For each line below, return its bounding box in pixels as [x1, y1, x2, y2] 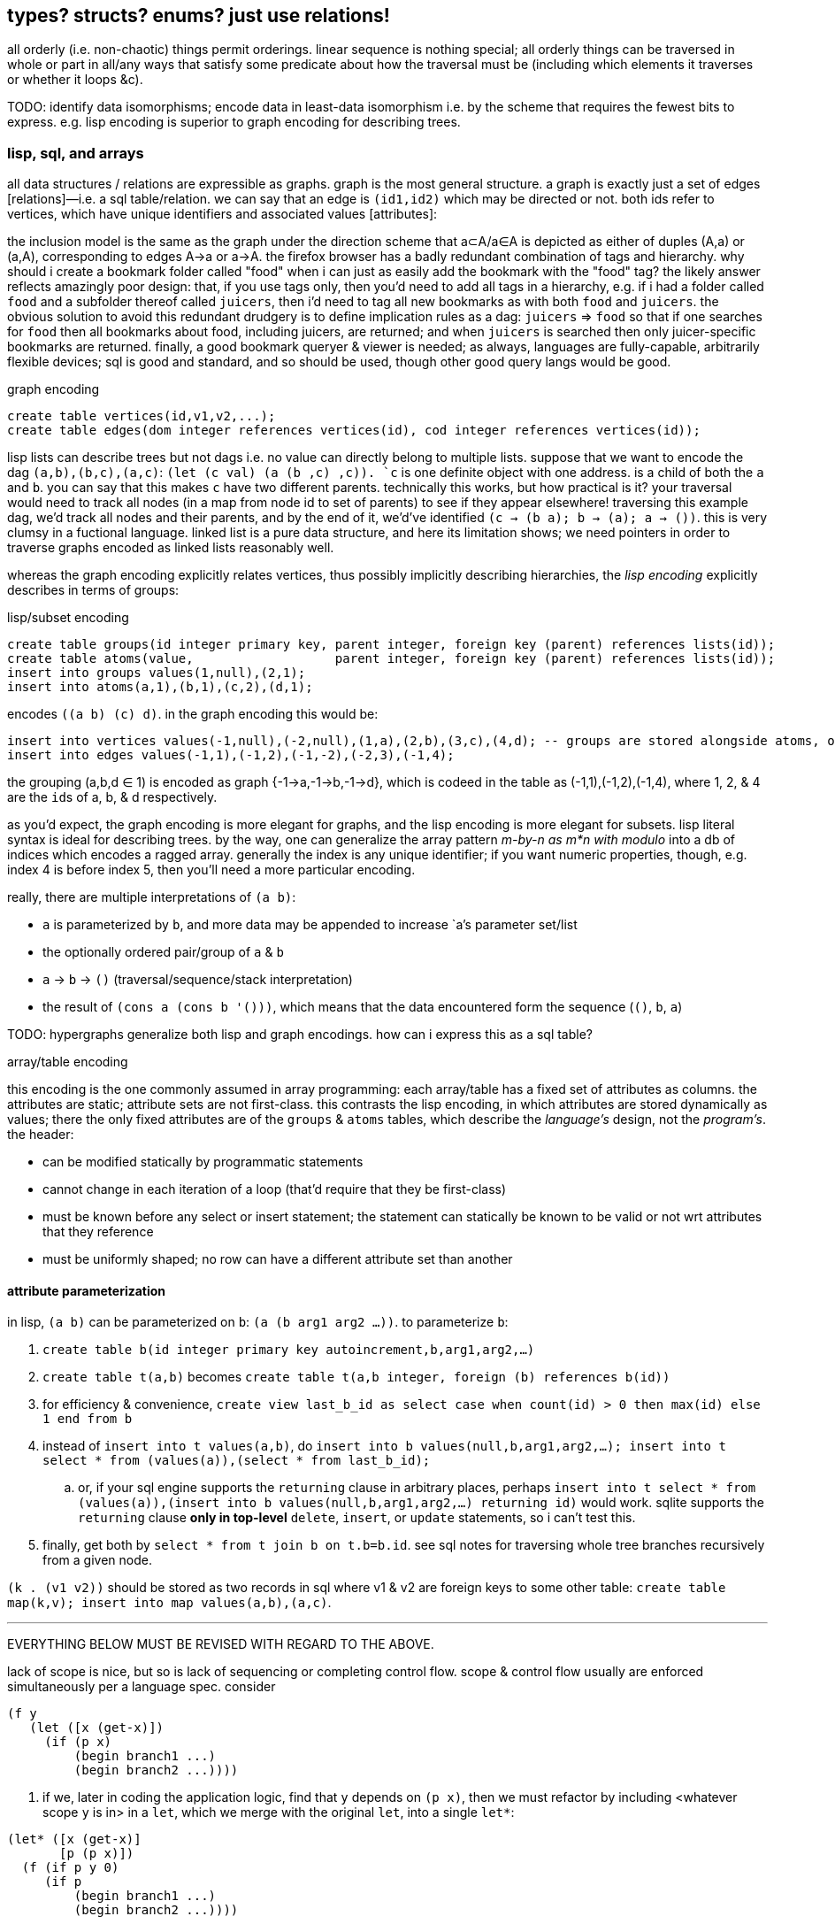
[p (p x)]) [59, 1846, 134, 1861]
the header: [7, 1127, 74, 1143]
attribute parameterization [7, 1282, 166, 1298]
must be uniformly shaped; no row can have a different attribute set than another [42, 1251, 513, 1267]
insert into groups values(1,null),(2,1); [7, 666, 306, 681]
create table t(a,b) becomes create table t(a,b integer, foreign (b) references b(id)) [42, 1369, 670, 1385]
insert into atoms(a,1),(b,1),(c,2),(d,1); [7, 680, 313, 695]
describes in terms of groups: [7, 582, 180, 598]
